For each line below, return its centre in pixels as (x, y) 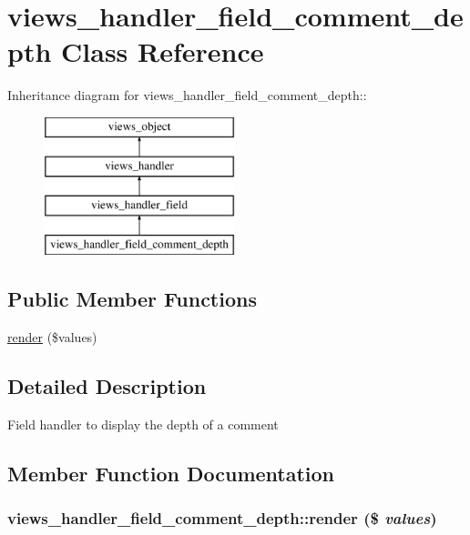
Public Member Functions (132, 299)
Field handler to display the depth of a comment (143, 424)
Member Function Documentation (171, 473)
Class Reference (163, 51)
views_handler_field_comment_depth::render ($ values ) (222, 517)
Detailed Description (107, 385)
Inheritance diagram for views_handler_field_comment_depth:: (187, 95)
